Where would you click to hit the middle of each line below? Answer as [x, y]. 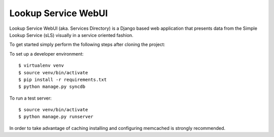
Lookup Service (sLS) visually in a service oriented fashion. [72, 35]
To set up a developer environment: [46, 54]
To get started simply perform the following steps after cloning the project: [87, 44]
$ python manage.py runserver [56, 117]
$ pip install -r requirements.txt [63, 79]
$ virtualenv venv [41, 65]
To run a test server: [30, 98]
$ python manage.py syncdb [52, 87]
